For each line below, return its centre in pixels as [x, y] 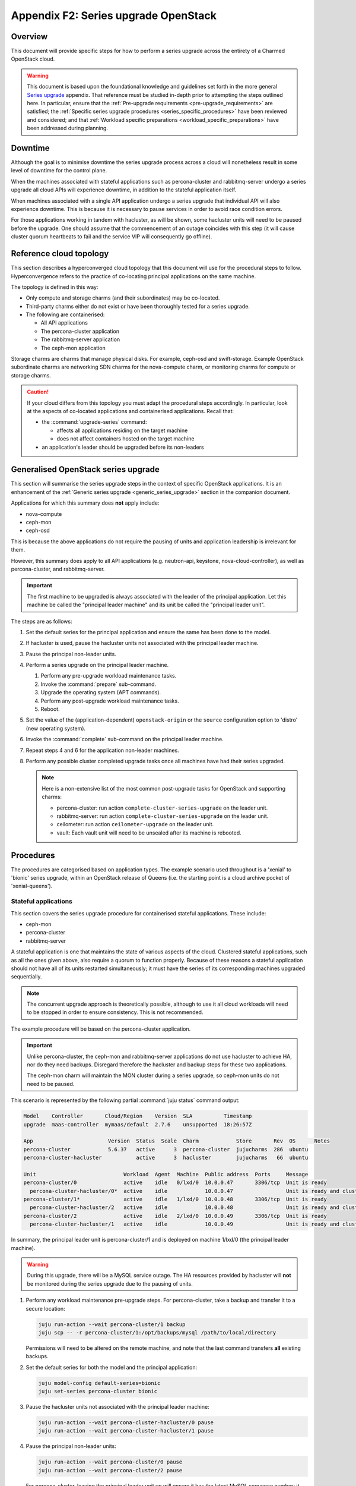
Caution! [38, 392]
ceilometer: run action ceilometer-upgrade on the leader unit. [135, 824]
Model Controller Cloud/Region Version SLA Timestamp [138, 1116]
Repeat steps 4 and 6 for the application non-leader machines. [102, 750]
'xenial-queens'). [32, 886]
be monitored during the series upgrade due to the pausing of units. [110, 1283]
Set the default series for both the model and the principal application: [112, 1367]
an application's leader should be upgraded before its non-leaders [123, 447]
